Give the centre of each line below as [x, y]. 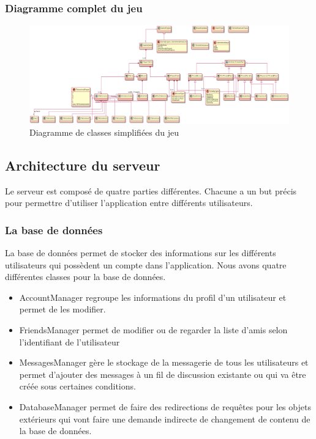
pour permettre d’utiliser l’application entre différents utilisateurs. [129, 203]
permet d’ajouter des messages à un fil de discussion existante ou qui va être [163, 374]
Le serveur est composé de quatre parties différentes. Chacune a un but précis [151, 190]
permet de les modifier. [62, 309]
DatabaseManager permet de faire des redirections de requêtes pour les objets [165, 407]
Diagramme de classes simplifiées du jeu [104, 132]
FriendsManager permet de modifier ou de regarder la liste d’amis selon [153, 330]
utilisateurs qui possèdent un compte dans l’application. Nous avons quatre [146, 264]
